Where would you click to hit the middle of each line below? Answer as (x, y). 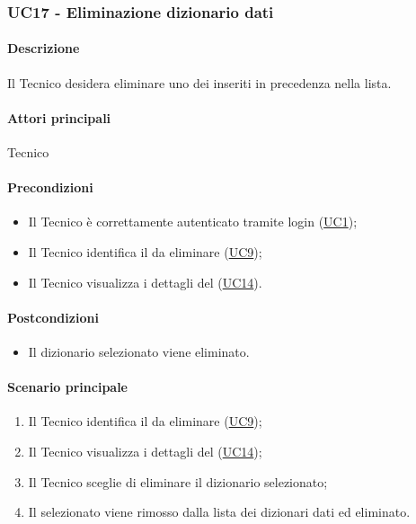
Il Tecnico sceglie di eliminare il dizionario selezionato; (178, 481)
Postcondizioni (53, 317)
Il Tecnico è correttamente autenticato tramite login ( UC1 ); (193, 222)
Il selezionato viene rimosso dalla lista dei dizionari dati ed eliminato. (219, 512)
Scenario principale (67, 387)
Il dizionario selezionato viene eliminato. (139, 351)
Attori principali (59, 117)
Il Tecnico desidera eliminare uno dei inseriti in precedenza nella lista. (199, 82)
